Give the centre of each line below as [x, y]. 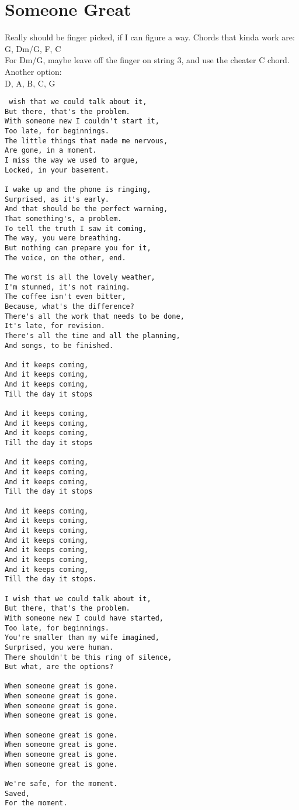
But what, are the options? [59, 667]
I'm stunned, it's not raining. [67, 287]
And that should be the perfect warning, [86, 209]
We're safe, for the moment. [61, 784]
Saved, [17, 793]
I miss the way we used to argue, [72, 161]
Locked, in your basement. [57, 170]
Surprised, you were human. [59, 647]
